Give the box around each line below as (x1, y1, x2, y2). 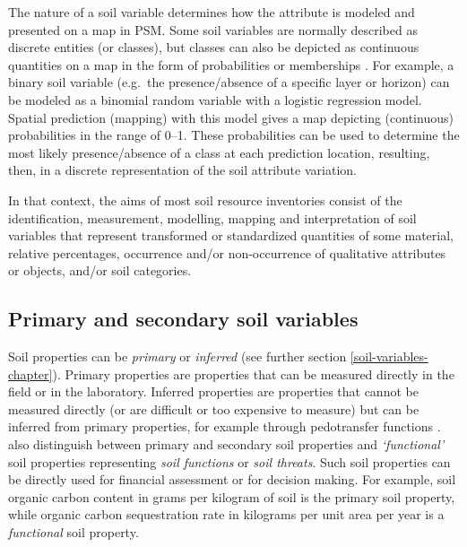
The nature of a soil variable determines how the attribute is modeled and (8, 3, 415, 21)
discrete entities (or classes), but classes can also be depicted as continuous (8, 38, 419, 56)
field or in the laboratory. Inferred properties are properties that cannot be (8, 382, 419, 401)
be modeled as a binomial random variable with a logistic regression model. (8, 90, 422, 109)
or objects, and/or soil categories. (8, 261, 192, 280)
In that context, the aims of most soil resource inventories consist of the (8, 190, 402, 209)
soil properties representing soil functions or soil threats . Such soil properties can (8, 452, 451, 471)
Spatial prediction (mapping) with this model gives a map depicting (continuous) (8, 108, 454, 126)
